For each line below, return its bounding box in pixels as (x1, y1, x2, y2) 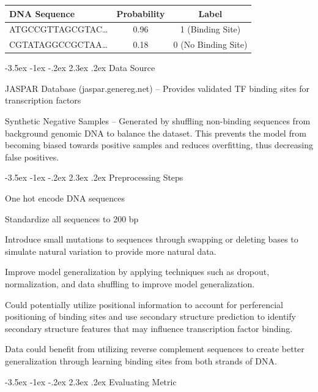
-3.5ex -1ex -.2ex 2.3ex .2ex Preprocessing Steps (5, 171, 183, 184)
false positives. (5, 150, 59, 163)
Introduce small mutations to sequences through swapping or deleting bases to (5, 233, 298, 246)
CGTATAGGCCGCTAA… (9, 38, 108, 51)
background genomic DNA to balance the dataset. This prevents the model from (5, 126, 306, 139)
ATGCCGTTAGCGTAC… (9, 23, 108, 36)
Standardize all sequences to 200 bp (5, 212, 139, 225)
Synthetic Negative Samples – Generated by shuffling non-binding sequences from (5, 115, 311, 127)
